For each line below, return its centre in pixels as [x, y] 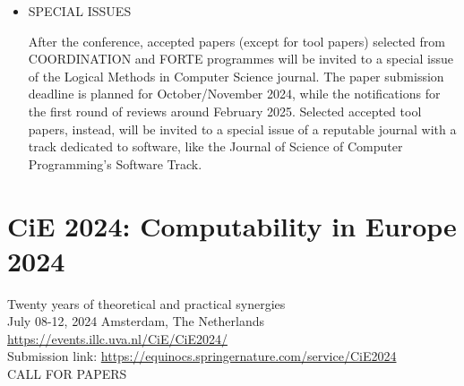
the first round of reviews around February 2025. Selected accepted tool [225, 111]
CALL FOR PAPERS [67, 374]
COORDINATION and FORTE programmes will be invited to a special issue [241, 59]
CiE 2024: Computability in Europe [232, 225]
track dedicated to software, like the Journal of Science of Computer [215, 146]
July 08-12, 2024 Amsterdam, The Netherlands [136, 321]
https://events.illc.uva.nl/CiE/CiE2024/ [117, 338]
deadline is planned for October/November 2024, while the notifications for [234, 94]
